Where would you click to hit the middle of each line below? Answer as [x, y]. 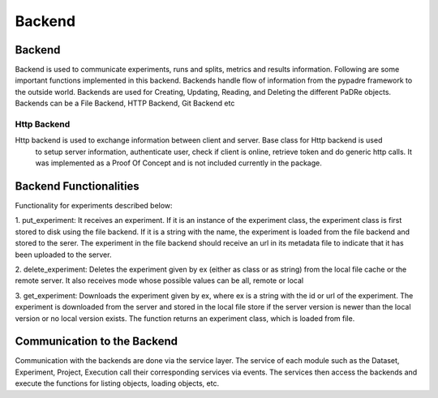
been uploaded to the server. [63, 255]
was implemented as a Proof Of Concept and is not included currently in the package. [178, 163]
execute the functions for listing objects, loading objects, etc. [117, 383]
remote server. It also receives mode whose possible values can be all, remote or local [159, 280]
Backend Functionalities [77, 186]
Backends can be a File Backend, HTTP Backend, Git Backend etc [125, 103]
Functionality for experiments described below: [94, 206]
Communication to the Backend [97, 342]
